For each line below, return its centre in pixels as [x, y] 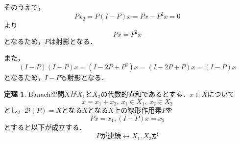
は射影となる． [73, 41]
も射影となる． [84, 77]
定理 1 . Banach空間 [34, 93]
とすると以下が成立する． [45, 127]
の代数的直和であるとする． [145, 93]
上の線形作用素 [138, 110]
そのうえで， [24, 7]
